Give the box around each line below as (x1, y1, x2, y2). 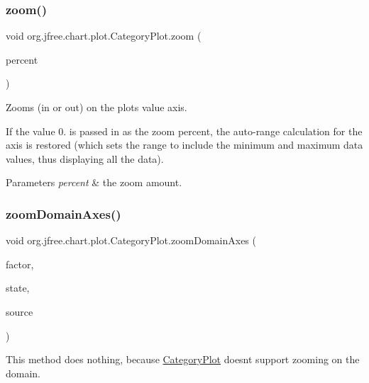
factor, (6, 256, 34, 271)
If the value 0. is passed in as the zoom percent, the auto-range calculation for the (6, 123, 363, 138)
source (6, 304, 33, 319)
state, (6, 280, 30, 295)
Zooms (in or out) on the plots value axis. (6, 100, 187, 114)
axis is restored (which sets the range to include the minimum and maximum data (6, 137, 363, 152)
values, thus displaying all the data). (6, 151, 164, 166)
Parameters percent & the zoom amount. (6, 175, 182, 190)
